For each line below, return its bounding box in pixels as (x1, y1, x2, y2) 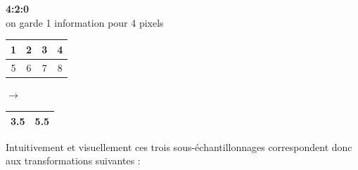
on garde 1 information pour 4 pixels (6, 15, 164, 30)
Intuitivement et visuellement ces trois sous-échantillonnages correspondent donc (6, 139, 352, 154)
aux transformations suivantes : (6, 153, 141, 168)
